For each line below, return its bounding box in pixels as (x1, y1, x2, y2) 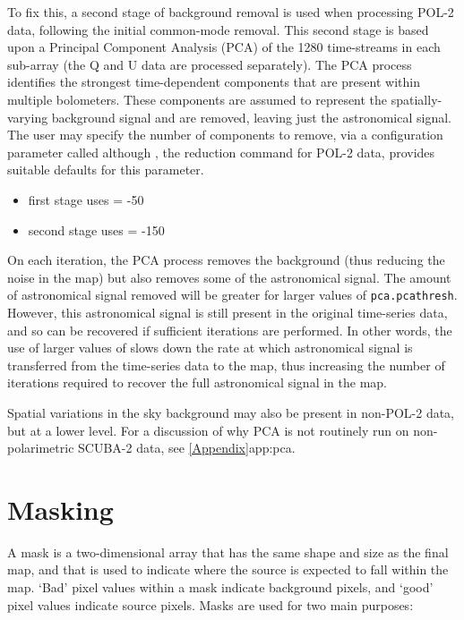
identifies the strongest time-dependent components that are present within (7, 72, 420, 91)
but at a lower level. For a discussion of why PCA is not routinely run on (7, 420, 409, 439)
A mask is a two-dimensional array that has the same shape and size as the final (7, 542, 449, 561)
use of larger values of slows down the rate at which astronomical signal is (7, 338, 413, 357)
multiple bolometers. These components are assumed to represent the (7, 89, 388, 108)
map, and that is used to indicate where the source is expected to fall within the (7, 560, 449, 579)
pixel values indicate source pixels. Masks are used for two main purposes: (7, 595, 414, 614)
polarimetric (7, 438, 74, 457)
